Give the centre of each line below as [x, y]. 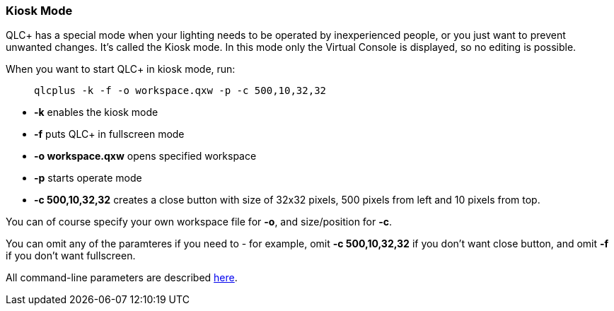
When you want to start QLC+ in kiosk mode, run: [121, 69]
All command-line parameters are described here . [122, 278]
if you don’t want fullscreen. [71, 256]
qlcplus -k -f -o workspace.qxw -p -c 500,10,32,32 [180, 91]
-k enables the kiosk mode [96, 112]
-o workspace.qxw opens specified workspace [145, 156]
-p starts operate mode [88, 178]
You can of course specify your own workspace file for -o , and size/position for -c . [199, 222]
